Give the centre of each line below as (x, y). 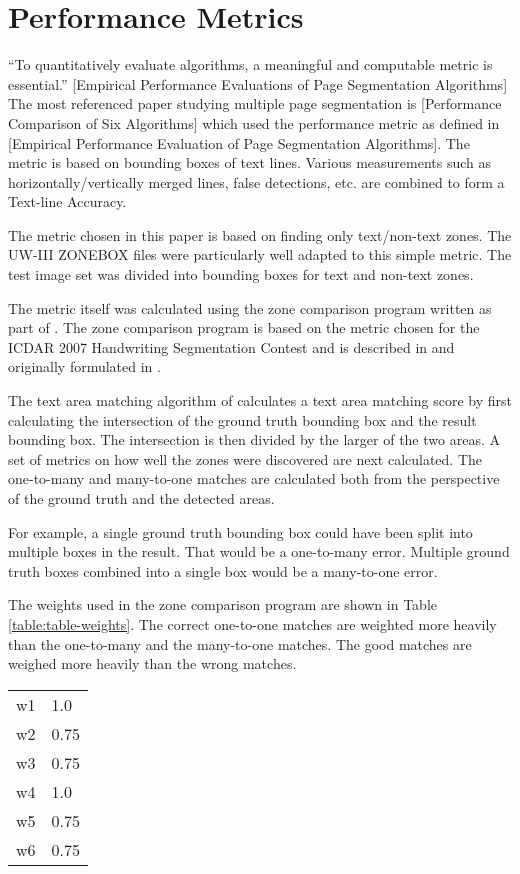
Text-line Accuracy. (67, 201)
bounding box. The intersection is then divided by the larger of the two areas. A (254, 439)
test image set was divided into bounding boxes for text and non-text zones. (241, 274)
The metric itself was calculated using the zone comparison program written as (250, 307)
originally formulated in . (84, 366)
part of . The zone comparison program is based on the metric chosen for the (244, 327)
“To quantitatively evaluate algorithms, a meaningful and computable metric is (250, 64)
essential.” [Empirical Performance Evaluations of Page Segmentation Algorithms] (258, 83)
